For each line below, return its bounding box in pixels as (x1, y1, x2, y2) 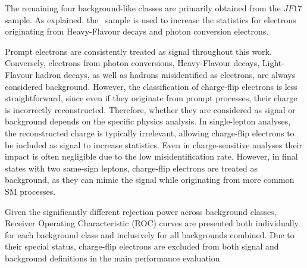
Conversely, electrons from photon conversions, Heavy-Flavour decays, (5, 57, 260, 69)
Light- (262, 57, 284, 69)
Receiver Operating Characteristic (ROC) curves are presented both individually (5, 217, 299, 229)
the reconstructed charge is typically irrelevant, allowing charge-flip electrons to (5, 126, 295, 139)
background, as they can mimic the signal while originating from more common (5, 173, 295, 186)
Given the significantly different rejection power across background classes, (5, 205, 277, 217)
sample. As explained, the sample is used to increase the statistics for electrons (5, 13, 296, 26)
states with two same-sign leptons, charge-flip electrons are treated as (5, 161, 258, 174)
